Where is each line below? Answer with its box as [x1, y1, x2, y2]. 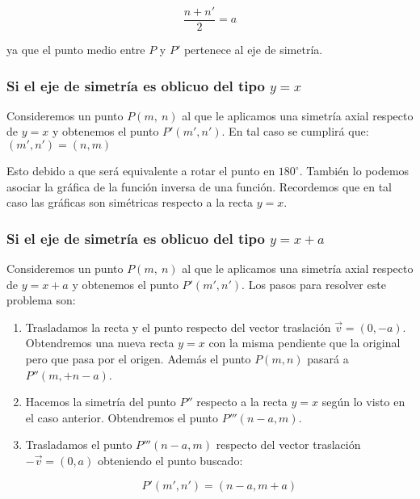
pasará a [307, 350, 349, 367]
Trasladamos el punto [25, 436, 132, 453]
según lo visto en [321, 393, 405, 410]
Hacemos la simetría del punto [25, 393, 176, 410]
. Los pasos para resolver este [241, 275, 386, 292]
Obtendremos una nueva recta [25, 334, 174, 351]
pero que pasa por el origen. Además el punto [25, 350, 251, 367]
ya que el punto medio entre [6, 41, 145, 58]
